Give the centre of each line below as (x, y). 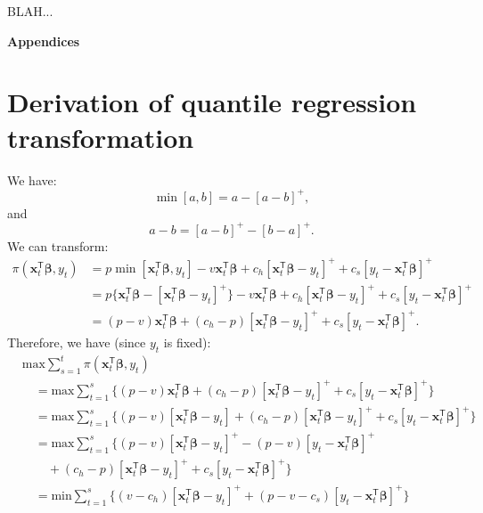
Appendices (44, 41)
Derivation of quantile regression (212, 102)
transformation (101, 137)
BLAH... (30, 11)
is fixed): (187, 342)
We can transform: (58, 245)
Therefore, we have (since (77, 342)
